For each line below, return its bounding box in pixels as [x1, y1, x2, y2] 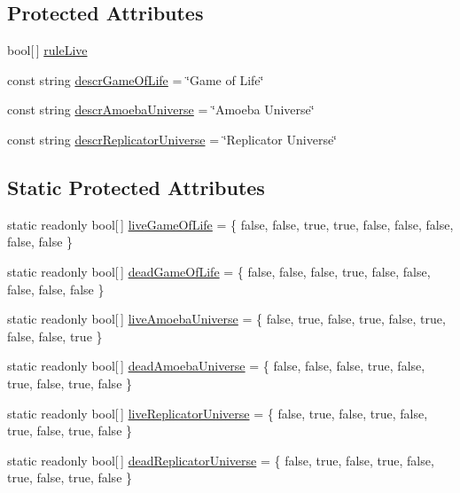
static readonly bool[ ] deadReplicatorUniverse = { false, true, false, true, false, [7, 450, 434, 469]
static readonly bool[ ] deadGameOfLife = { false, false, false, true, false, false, [7, 262, 431, 280]
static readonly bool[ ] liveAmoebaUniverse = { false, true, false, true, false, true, [7, 309, 446, 328]
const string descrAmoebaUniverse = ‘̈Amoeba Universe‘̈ [7, 100, 315, 119]
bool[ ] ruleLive [7, 41, 88, 59]
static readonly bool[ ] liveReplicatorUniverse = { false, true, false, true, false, [7, 403, 428, 422]
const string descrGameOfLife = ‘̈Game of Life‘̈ [7, 70, 264, 89]
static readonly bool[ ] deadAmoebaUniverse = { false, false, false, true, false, [7, 356, 425, 375]
